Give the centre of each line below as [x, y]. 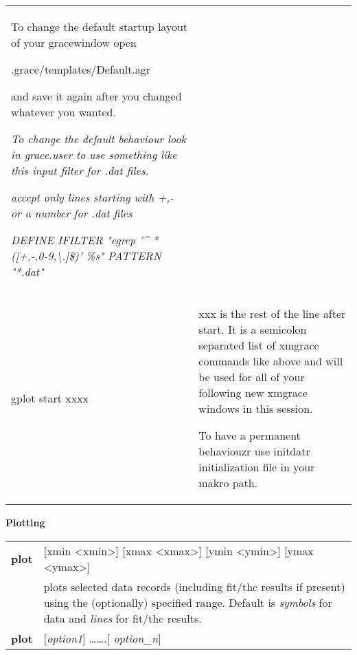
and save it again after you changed [96, 96]
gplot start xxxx [50, 398]
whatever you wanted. [64, 112]
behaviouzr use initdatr [254, 451]
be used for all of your [252, 377]
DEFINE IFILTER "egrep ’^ [80, 240]
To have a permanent [250, 435]
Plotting [25, 522]
